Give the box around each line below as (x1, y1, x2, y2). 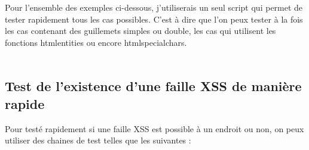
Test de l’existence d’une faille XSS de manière (5, 77, 302, 95)
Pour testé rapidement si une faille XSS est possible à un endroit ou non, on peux (5, 122, 304, 135)
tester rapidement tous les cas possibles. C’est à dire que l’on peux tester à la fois (5, 12, 303, 25)
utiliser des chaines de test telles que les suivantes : (5, 134, 191, 146)
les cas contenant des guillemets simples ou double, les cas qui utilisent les (5, 24, 276, 37)
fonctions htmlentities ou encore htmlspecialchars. (5, 36, 187, 48)
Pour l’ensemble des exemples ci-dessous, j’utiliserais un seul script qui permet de (5, 1, 303, 13)
